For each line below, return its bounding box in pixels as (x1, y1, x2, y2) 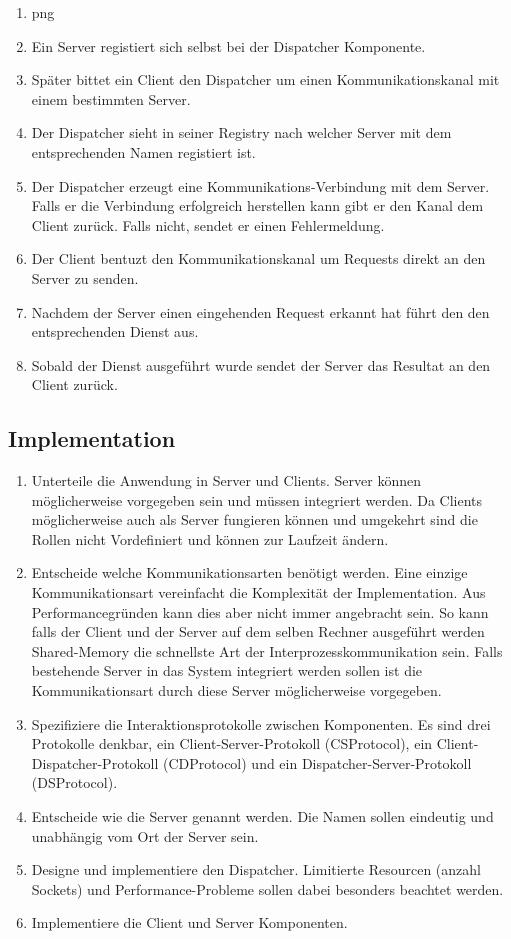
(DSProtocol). (31, 772, 118, 793)
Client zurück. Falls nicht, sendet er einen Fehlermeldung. (31, 214, 385, 235)
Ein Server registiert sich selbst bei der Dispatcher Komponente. (31, 35, 426, 56)
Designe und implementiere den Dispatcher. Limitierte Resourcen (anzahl (31, 859, 481, 880)
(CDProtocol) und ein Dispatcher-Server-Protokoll (163, 752, 472, 773)
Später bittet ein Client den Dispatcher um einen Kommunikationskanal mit (31, 69, 500, 90)
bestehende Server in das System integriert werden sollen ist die (31, 660, 423, 681)
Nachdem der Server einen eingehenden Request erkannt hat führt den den (31, 301, 490, 322)
